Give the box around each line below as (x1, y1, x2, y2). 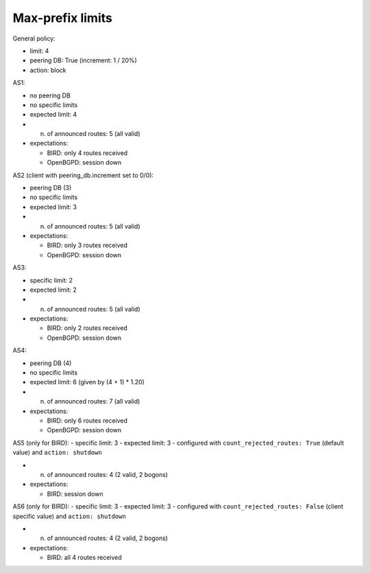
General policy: (12, 34, 56, 43)
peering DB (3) (29, 184, 72, 192)
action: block (29, 66, 66, 74)
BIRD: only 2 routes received (47, 324, 128, 332)
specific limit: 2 (29, 276, 73, 284)
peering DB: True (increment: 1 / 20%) (29, 56, 137, 65)
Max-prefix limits (12, 10, 112, 25)
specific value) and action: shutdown (12, 512, 126, 520)
